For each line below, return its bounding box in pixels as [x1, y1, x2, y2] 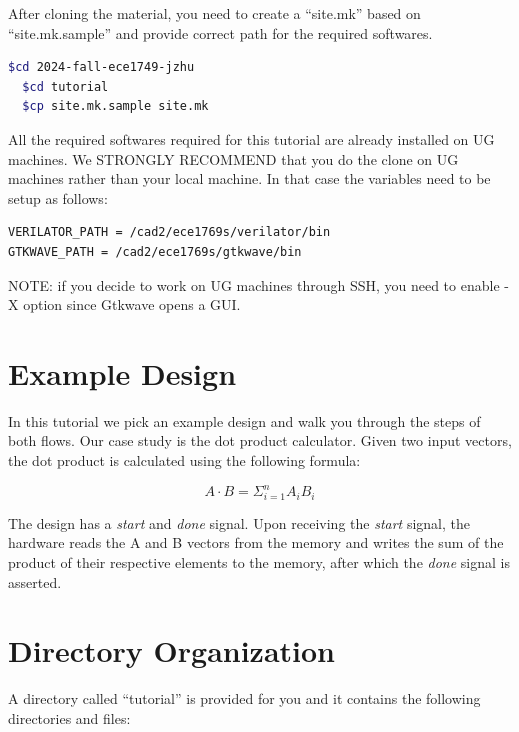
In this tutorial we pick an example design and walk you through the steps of [8, 410, 481, 431]
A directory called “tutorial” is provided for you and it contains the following [8, 688, 481, 709]
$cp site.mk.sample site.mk [22, 99, 209, 114]
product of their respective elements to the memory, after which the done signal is [8, 552, 510, 573]
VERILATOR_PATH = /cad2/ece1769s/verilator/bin [8, 225, 331, 240]
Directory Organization [8, 630, 336, 671]
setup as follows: [8, 187, 108, 208]
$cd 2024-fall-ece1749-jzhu [8, 60, 195, 75]
